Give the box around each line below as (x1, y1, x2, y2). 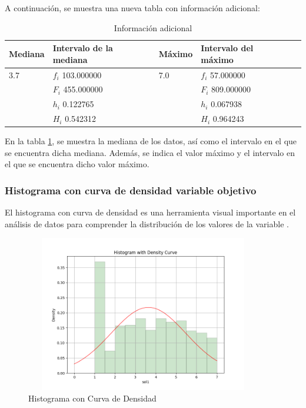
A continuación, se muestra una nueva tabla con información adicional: (5, 2, 260, 14)
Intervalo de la (52, 42, 113, 54)
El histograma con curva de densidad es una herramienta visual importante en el (5, 206, 296, 218)
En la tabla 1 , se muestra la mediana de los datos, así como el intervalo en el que (5, 135, 297, 147)
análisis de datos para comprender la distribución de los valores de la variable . (5, 217, 289, 230)
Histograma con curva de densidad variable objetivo (5, 183, 257, 197)
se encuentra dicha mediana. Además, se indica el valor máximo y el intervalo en (5, 146, 295, 158)
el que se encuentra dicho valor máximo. (5, 158, 149, 170)
